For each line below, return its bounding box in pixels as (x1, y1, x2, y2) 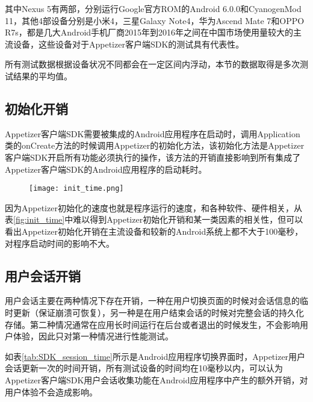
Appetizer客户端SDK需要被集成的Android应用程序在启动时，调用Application (5, 127, 300, 140)
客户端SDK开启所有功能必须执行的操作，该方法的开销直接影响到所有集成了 (5, 150, 301, 163)
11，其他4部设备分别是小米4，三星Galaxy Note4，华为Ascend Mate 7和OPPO (5, 14, 305, 26)
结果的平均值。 (13, 69, 72, 82)
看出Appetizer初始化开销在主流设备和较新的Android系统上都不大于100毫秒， (5, 224, 303, 237)
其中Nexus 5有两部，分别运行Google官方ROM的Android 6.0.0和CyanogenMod (5, 2, 302, 14)
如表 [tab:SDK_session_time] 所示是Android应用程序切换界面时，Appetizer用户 (5, 350, 306, 362)
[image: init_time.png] (29, 184, 124, 193)
